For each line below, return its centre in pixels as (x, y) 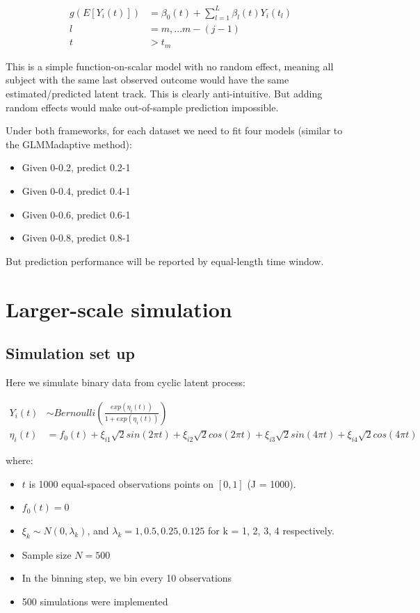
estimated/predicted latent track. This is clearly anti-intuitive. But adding (164, 94)
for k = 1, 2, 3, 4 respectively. (271, 530)
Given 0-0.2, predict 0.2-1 (76, 167)
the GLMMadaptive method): (69, 144)
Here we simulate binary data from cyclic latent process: (126, 382)
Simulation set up (70, 353)
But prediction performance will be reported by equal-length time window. (165, 261)
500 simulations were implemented (95, 601)
